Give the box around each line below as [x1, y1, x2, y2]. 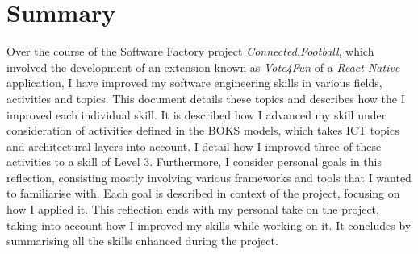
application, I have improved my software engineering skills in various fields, [6, 74, 382, 91]
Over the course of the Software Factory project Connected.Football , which [6, 43, 374, 60]
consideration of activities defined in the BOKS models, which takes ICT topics [6, 122, 399, 139]
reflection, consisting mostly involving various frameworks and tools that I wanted [6, 169, 412, 185]
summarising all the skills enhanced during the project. [6, 232, 278, 249]
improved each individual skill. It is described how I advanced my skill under [6, 106, 387, 123]
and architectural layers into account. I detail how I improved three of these [6, 137, 382, 154]
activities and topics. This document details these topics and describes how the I [6, 90, 405, 106]
